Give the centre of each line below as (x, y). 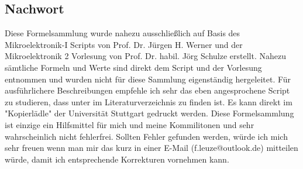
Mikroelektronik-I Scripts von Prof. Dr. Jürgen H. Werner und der (124, 44)
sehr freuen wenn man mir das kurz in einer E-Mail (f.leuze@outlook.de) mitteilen (151, 148)
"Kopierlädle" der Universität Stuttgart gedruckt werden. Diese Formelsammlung (149, 113)
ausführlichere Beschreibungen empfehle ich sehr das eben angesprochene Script (147, 90)
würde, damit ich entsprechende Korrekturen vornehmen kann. (117, 159)
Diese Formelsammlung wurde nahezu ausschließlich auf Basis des (123, 33)
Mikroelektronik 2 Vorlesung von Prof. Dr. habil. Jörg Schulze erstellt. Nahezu (145, 56)
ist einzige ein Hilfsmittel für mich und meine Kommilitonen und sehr (130, 124)
